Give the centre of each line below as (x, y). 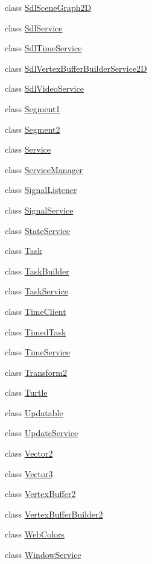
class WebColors (35, 534)
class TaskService (36, 291)
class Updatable (34, 412)
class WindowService (43, 555)
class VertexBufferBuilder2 (54, 514)
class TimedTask (36, 331)
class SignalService (39, 210)
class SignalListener (41, 190)
